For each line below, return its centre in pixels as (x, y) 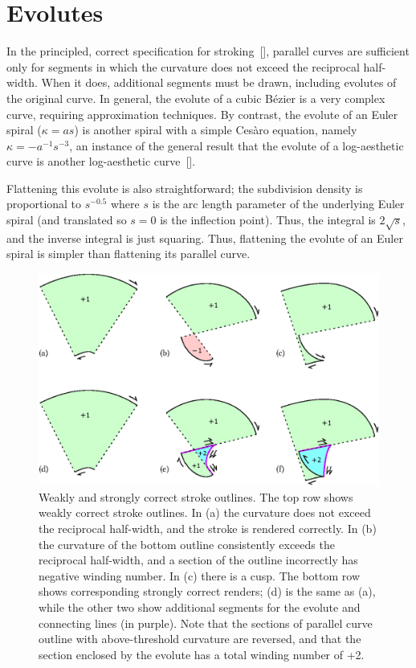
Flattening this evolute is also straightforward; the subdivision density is (185, 188)
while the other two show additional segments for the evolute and (200, 607)
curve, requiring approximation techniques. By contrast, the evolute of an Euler (202, 114)
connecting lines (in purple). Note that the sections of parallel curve (206, 623)
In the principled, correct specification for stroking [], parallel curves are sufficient (208, 51)
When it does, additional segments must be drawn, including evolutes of (219, 82)
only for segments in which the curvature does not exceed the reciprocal (183, 66)
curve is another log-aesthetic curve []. (101, 161)
